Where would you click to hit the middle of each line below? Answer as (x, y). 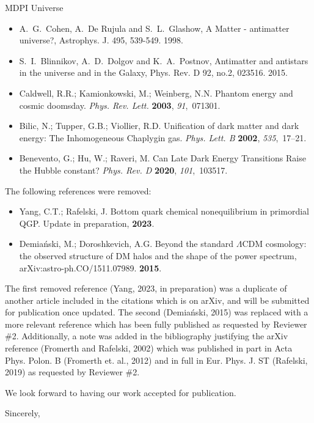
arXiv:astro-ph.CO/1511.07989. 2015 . (90, 267)
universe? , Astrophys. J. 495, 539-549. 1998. (101, 40)
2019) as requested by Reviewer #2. (72, 372)
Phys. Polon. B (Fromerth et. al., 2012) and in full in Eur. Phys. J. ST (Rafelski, (156, 360)
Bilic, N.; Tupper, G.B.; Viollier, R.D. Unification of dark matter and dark (159, 126)
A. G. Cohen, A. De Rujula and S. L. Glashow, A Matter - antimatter (154, 28)
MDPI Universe (34, 7)
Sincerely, (23, 413)
